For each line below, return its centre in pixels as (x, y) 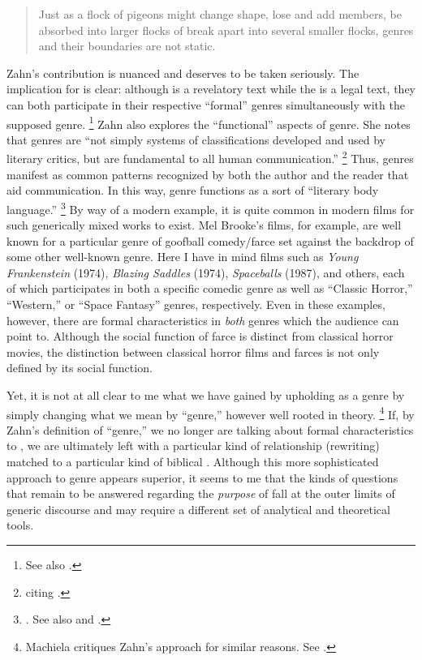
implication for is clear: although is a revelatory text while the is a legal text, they (211, 89)
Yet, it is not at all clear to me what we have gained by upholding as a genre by (206, 395)
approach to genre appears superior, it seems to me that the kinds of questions (202, 477)
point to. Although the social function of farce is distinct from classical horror (200, 336)
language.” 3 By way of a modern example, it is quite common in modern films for (211, 208)
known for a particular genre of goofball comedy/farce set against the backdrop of (210, 240)
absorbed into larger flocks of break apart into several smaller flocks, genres (226, 30)
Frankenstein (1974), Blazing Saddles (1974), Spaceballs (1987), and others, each (206, 272)
